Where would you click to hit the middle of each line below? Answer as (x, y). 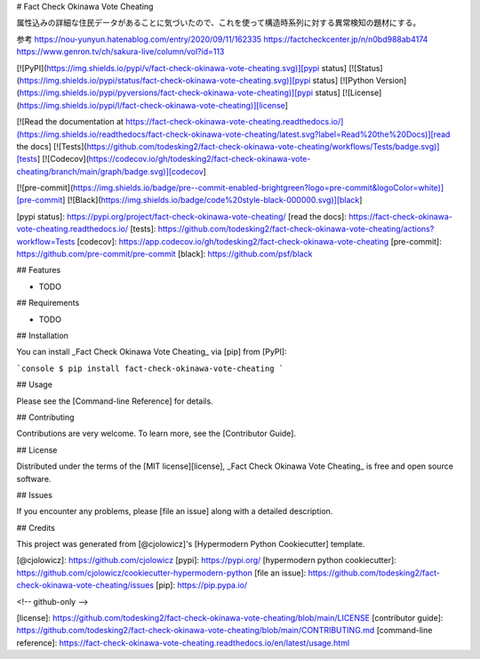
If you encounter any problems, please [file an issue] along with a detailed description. (175, 511)
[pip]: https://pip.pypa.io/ (202, 585)
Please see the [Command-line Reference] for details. (115, 401)
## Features (39, 270)
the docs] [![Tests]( (52, 146)
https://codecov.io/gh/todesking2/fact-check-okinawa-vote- (200, 159)
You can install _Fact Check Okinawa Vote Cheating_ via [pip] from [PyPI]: (152, 352)
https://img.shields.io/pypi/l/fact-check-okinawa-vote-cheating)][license (152, 105)
